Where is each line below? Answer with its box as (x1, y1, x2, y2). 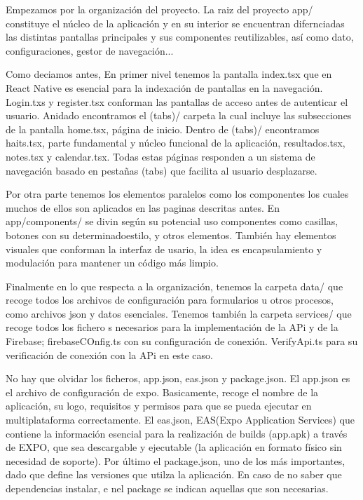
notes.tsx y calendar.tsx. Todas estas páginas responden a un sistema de (6, 149, 315, 163)
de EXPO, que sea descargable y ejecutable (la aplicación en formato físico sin (6, 440, 342, 454)
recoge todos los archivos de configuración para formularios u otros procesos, (6, 292, 334, 307)
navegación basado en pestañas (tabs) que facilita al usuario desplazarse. (6, 163, 317, 177)
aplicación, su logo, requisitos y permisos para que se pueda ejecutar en (6, 398, 312, 413)
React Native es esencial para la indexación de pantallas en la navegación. (6, 80, 323, 95)
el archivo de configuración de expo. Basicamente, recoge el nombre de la (6, 384, 319, 399)
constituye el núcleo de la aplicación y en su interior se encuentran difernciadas (6, 15, 345, 30)
